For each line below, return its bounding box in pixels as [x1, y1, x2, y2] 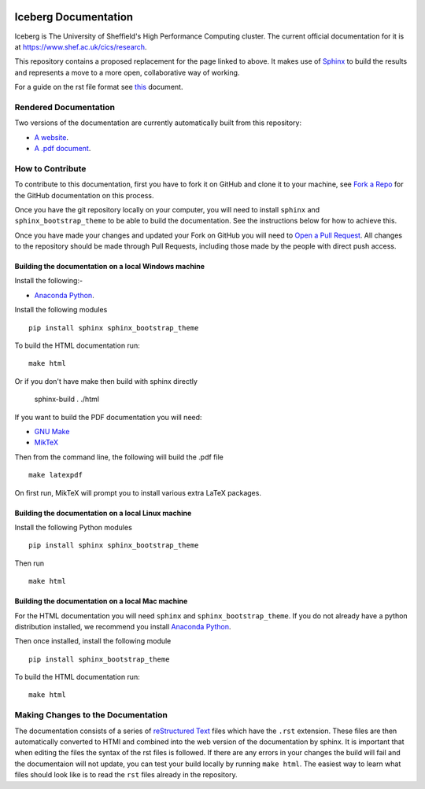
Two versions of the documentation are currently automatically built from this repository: [14, 118, 302, 127]
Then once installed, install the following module [14, 636, 172, 646]
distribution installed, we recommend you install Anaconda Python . [14, 621, 231, 631]
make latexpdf [28, 470, 83, 480]
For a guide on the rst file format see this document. [14, 83, 183, 92]
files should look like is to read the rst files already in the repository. [14, 770, 238, 780]
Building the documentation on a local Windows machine [14, 262, 205, 271]
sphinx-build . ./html [34, 394, 100, 404]
